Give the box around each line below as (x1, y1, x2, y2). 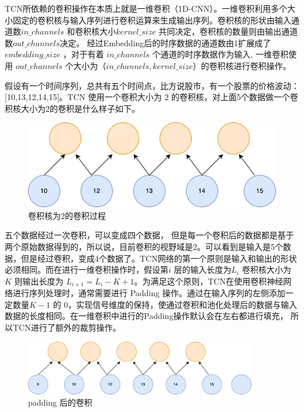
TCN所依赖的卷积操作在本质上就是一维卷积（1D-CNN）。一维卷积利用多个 (5, 2, 288, 14)
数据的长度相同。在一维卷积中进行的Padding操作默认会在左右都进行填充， (5, 310, 288, 322)
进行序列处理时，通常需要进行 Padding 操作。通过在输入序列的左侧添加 (12, 287, 285, 299)
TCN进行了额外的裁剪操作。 (12, 321, 121, 334)
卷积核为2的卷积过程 (28, 209, 106, 221)
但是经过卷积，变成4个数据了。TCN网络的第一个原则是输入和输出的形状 (20, 252, 297, 264)
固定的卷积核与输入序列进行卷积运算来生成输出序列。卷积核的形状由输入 (12, 13, 291, 26)
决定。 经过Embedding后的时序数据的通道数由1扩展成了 (60, 36, 271, 49)
